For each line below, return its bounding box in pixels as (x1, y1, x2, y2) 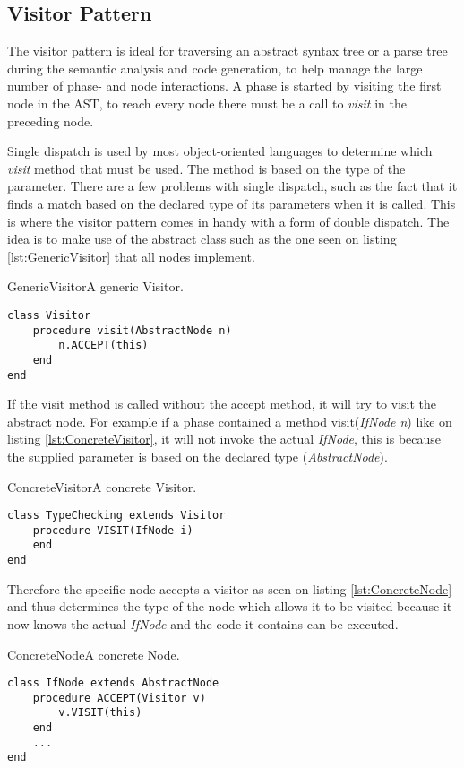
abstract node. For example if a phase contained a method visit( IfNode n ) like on (7, 411, 452, 430)
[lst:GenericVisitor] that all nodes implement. (7, 246, 255, 265)
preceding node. (7, 111, 94, 130)
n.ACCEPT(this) (58, 339, 149, 352)
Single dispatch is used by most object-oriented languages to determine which (7, 142, 433, 160)
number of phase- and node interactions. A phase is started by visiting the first (7, 76, 442, 95)
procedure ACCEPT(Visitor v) (32, 691, 206, 704)
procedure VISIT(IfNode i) (32, 523, 193, 537)
